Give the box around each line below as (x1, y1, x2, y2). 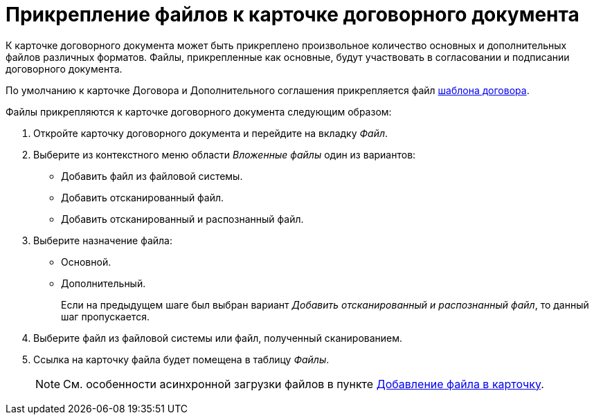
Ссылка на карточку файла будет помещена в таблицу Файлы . (33, 353, 330, 365)
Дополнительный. (61, 277, 146, 289)
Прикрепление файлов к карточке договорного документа (6, 3, 579, 26)
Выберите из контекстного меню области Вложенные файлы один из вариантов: (33, 148, 416, 161)
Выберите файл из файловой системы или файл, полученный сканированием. (33, 331, 403, 344)
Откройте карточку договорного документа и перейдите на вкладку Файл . (33, 127, 388, 139)
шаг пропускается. (61, 310, 150, 322)
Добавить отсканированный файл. (61, 191, 224, 203)
